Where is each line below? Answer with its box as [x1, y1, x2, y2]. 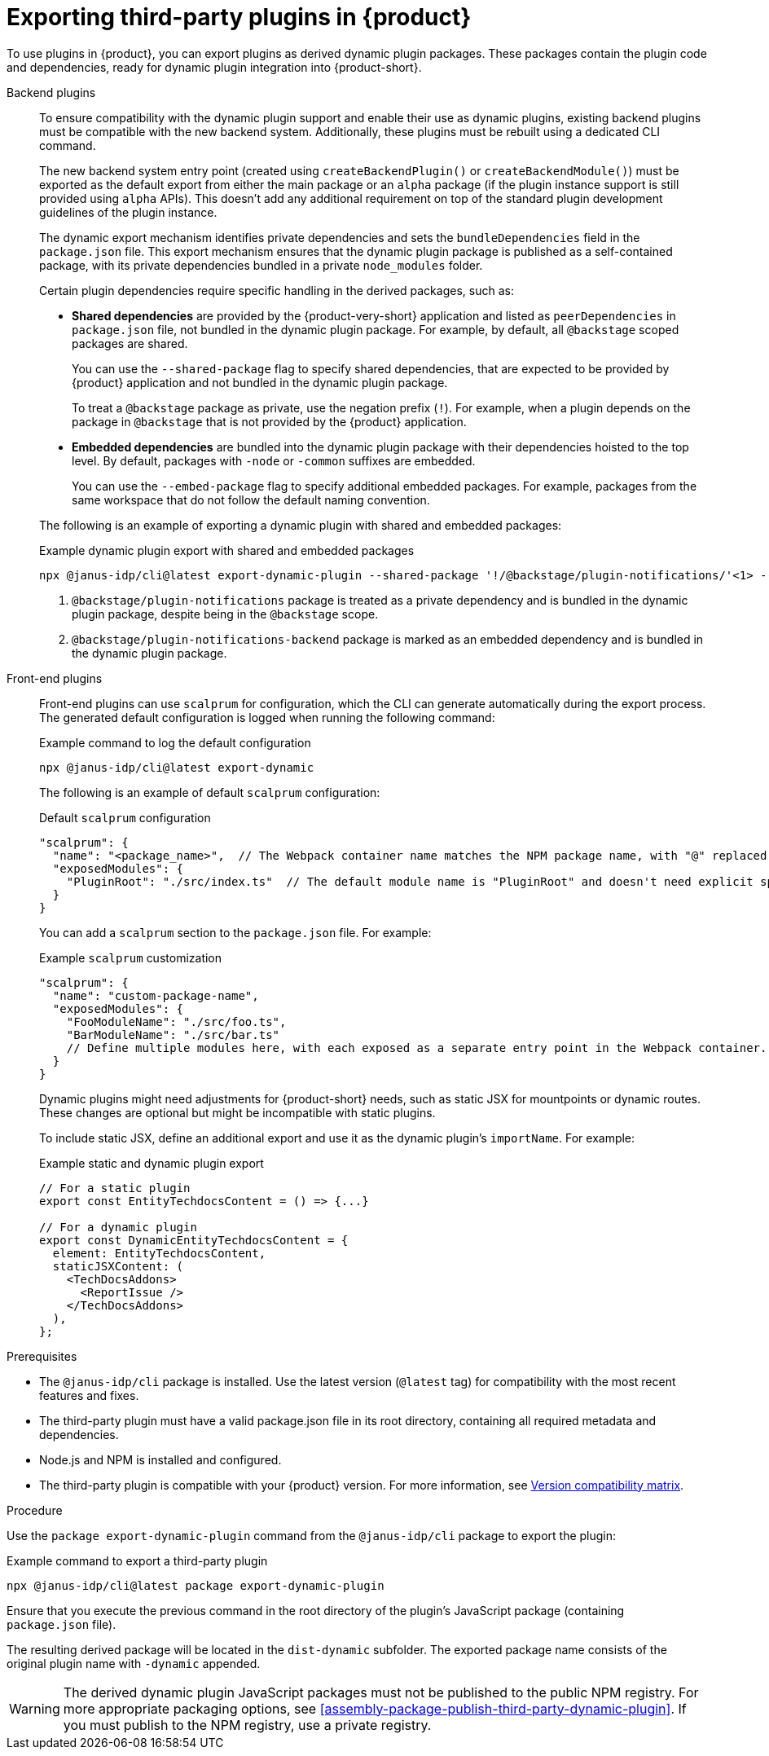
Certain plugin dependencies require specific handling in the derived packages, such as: [39, 283, 514, 297]
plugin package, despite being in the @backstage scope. [72, 606, 379, 621]
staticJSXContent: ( [52, 1259, 184, 1273]
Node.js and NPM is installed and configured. [39, 1452, 282, 1467]
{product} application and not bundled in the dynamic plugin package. [72, 375, 448, 389]
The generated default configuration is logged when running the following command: [39, 710, 495, 724]
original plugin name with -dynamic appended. [7, 1656, 261, 1670]
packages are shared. [72, 336, 188, 350]
